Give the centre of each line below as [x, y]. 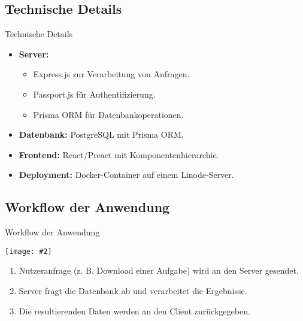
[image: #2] [28, 251]
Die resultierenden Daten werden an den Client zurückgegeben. [134, 311]
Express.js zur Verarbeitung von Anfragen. [111, 74]
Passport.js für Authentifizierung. [94, 94]
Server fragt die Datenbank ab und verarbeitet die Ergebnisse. [133, 290]
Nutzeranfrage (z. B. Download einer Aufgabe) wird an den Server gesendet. [159, 270]
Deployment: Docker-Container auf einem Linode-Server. [126, 175]
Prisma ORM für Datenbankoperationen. [108, 114]
